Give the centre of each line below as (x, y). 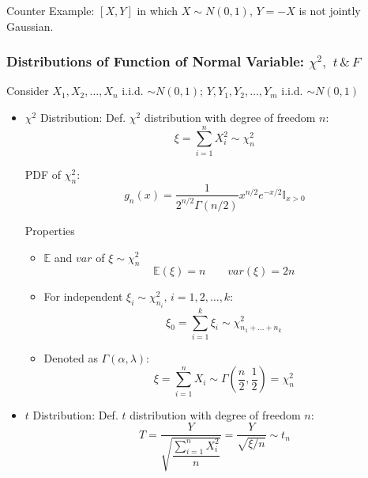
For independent (83, 296)
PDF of (43, 174)
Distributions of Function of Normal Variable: (155, 61)
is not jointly (330, 10)
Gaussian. (30, 26)
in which (158, 10)
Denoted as (71, 357)
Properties (50, 230)
